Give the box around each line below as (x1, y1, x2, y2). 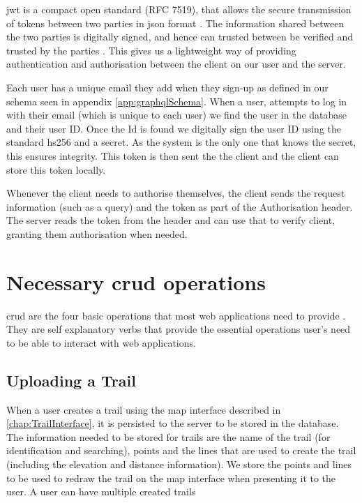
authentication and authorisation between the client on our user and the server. (6, 57, 346, 71)
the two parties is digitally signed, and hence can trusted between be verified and (6, 29, 354, 44)
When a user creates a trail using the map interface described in (6, 402, 281, 416)
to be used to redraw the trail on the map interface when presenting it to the (6, 470, 336, 485)
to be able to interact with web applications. (6, 335, 196, 350)
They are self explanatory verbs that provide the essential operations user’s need (6, 322, 351, 336)
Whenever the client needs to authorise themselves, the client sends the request (6, 186, 345, 200)
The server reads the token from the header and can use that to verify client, (6, 213, 335, 227)
